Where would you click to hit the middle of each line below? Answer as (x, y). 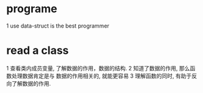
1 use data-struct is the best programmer (58, 26)
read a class (38, 50)
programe (32, 9)
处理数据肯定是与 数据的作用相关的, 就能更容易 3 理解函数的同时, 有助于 (102, 76)
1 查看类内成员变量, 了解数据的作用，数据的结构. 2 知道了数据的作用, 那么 (98, 68)
